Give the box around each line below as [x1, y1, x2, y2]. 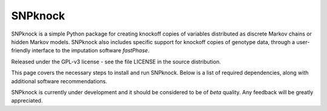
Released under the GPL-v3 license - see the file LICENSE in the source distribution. [11, 58, 221, 65]
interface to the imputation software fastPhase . [31, 47, 150, 54]
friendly [11, 47, 31, 54]
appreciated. [11, 97, 43, 104]
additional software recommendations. [11, 77, 107, 84]
